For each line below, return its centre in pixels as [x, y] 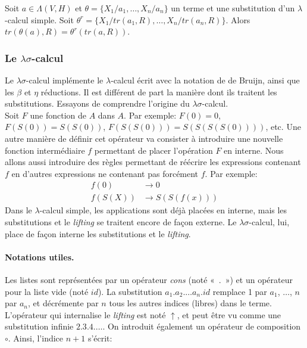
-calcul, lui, [269, 222]
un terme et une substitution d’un [233, 8]
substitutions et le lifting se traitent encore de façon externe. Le [121, 222]
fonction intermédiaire [45, 150]
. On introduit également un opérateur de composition [202, 326]
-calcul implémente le [65, 80]
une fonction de [58, 115]
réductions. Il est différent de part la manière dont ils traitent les [159, 91]
